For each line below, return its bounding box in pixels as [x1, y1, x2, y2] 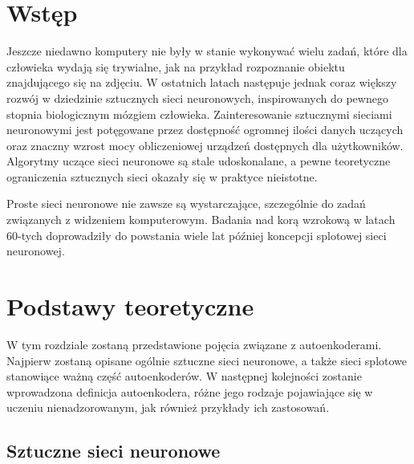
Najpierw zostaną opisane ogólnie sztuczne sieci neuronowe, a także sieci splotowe [6, 352, 408, 368]
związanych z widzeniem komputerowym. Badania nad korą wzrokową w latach [6, 211, 396, 228]
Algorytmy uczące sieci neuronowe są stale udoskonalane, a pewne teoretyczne [6, 153, 391, 169]
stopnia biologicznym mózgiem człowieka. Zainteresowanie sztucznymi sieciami [6, 105, 392, 122]
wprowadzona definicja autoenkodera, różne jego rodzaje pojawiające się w [6, 383, 373, 400]
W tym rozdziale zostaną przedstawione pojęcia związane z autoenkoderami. [6, 336, 382, 352]
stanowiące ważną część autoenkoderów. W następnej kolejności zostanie [6, 368, 362, 385]
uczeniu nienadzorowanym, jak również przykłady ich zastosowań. [6, 399, 330, 416]
